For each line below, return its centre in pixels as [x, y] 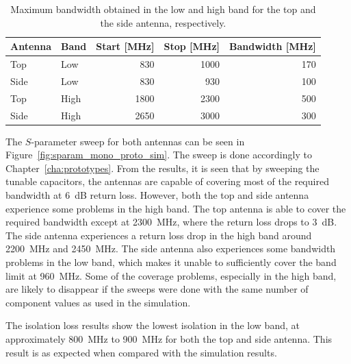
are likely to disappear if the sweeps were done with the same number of [157, 289]
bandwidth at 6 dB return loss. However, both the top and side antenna [157, 195]
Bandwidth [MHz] [273, 46]
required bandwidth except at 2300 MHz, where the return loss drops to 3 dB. [171, 222]
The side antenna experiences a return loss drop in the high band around [159, 235]
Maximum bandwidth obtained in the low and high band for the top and [163, 9]
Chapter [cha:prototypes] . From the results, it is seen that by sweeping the [162, 168]
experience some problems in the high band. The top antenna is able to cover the [176, 208]
